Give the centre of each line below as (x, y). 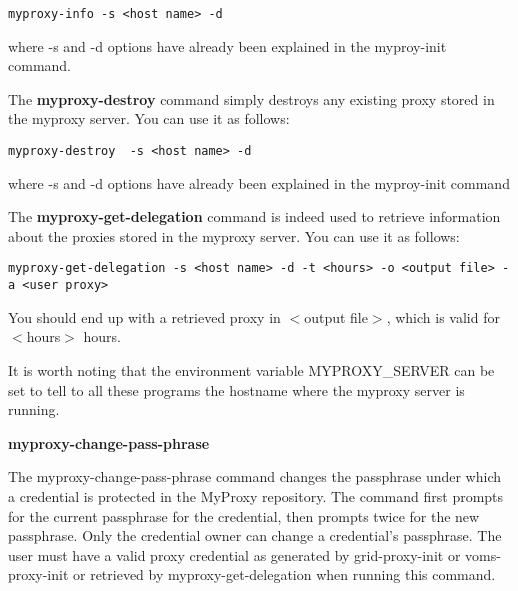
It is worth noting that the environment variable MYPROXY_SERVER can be (251, 369)
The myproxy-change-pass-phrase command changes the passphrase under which (254, 476)
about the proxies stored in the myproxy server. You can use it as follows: (234, 235)
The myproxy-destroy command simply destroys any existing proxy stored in (251, 98)
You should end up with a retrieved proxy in (144, 316)
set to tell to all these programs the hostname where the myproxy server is (236, 389)
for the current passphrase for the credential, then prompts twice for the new (244, 515)
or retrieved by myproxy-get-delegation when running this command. (284, 574)
